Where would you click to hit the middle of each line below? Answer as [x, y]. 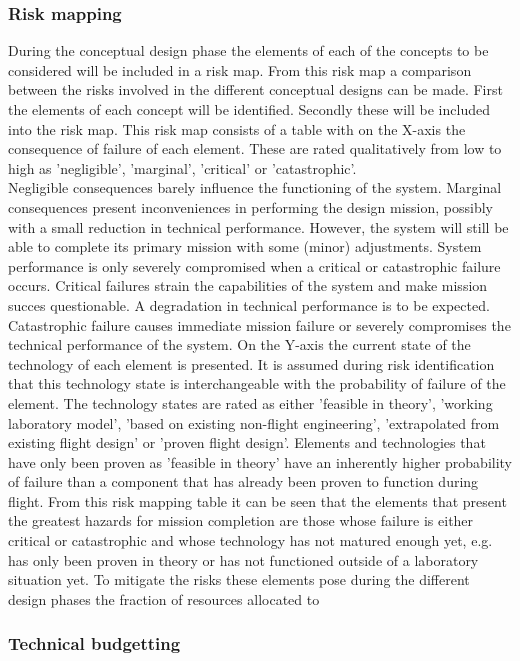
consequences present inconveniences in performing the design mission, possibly [250, 206]
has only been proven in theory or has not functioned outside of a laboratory [243, 559]
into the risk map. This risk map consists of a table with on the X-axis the [237, 128]
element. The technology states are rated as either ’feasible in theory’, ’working [250, 402]
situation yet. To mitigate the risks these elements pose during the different [239, 579]
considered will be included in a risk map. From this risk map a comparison [240, 69]
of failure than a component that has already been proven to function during [243, 481]
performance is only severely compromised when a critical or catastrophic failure [254, 265]
